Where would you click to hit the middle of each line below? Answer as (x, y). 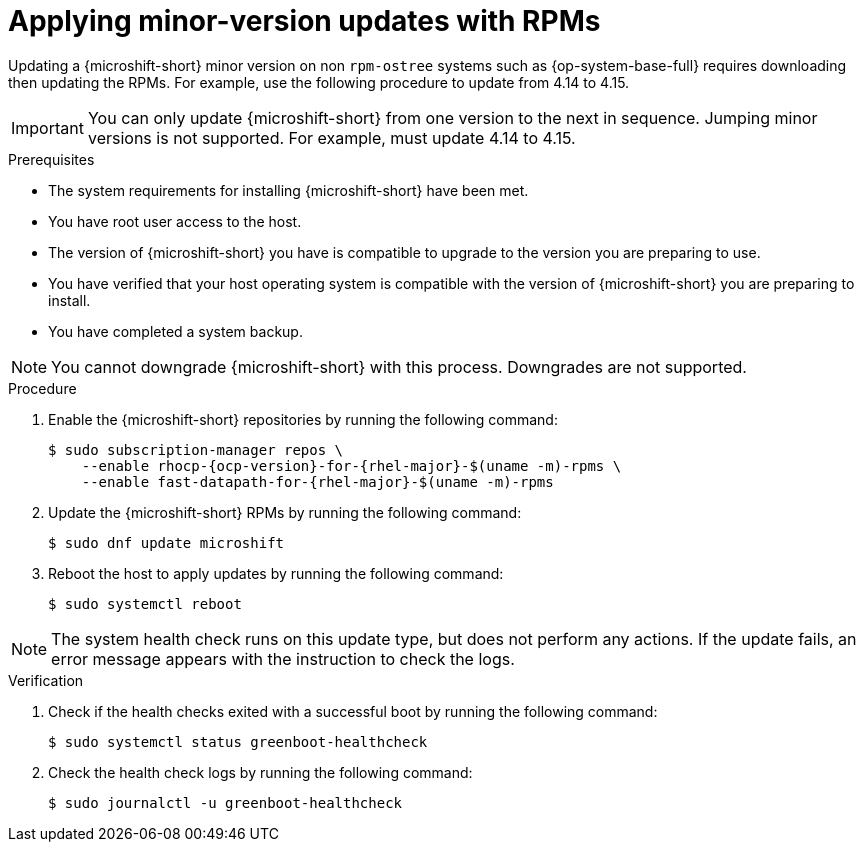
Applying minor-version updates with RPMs (304, 21)
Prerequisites (51, 159)
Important (47, 127)
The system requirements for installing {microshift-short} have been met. (288, 190)
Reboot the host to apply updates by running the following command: (276, 573)
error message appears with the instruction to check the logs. (283, 658)
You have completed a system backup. (175, 331)
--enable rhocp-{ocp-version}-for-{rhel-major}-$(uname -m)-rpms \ (351, 465)
